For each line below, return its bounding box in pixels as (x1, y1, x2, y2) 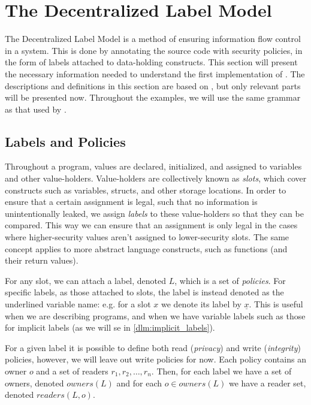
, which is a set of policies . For (174, 274, 286, 286)
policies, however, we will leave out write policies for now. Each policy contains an (5, 353, 306, 365)
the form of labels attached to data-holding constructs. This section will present (5, 56, 298, 68)
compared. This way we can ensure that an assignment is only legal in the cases (5, 219, 298, 231)
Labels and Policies (5, 132, 126, 150)
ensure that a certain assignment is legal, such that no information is (5, 195, 258, 208)
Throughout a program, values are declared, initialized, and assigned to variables (5, 160, 302, 173)
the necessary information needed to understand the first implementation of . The (5, 67, 305, 80)
